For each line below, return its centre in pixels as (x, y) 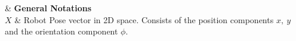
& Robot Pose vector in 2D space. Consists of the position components (144, 19)
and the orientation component (61, 31)
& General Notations (48, 8)
